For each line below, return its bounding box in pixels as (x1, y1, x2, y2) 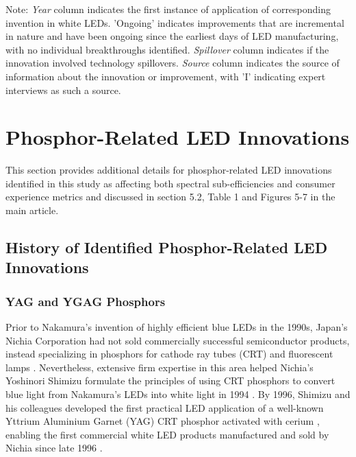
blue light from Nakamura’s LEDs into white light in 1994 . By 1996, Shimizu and (5, 387, 351, 401)
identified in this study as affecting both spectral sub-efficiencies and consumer (5, 176, 335, 190)
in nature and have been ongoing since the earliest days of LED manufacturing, (5, 29, 339, 43)
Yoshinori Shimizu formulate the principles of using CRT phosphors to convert (5, 373, 335, 388)
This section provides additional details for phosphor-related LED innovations (5, 163, 332, 177)
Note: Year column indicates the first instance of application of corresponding (5, 2, 331, 16)
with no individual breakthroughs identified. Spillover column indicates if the (5, 42, 329, 56)
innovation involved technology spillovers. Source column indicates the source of (5, 56, 340, 70)
